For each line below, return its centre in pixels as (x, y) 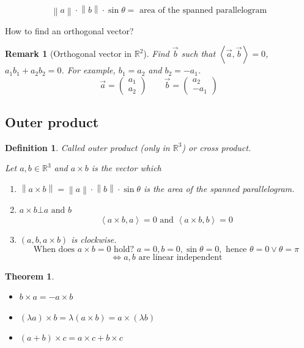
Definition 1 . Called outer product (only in (87, 147)
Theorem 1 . (30, 276)
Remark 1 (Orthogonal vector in (69, 54)
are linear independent (180, 257)
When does (54, 249)
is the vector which (126, 168)
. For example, (88, 70)
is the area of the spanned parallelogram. (219, 189)
